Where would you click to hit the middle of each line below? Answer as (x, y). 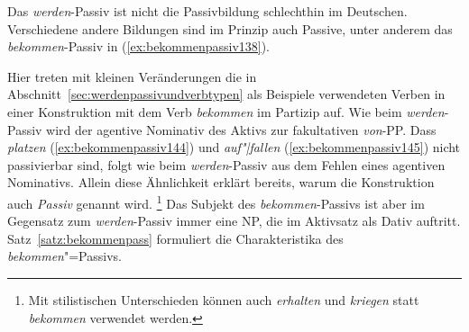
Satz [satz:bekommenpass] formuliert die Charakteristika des (175, 238)
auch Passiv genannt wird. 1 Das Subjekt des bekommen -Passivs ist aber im (216, 202)
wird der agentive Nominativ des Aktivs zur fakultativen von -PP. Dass (241, 129)
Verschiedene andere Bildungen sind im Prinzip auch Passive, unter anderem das (230, 28)
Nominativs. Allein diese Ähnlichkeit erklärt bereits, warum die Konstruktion (221, 182)
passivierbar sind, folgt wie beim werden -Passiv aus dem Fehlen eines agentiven (226, 164)
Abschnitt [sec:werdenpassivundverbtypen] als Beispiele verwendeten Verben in (226, 94)
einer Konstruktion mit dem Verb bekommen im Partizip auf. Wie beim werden (226, 111)
